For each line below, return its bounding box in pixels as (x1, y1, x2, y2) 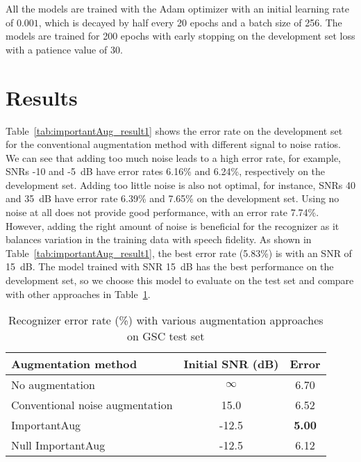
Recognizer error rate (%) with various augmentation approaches (8, 312, 324, 329)
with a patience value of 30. (6, 42, 123, 56)
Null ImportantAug (11, 437, 106, 454)
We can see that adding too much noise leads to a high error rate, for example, (6, 150, 342, 165)
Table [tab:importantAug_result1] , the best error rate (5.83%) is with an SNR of (6, 245, 352, 260)
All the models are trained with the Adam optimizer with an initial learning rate (6, 1, 349, 15)
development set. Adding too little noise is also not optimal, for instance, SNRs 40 (6, 177, 355, 192)
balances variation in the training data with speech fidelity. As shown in (6, 232, 312, 247)
